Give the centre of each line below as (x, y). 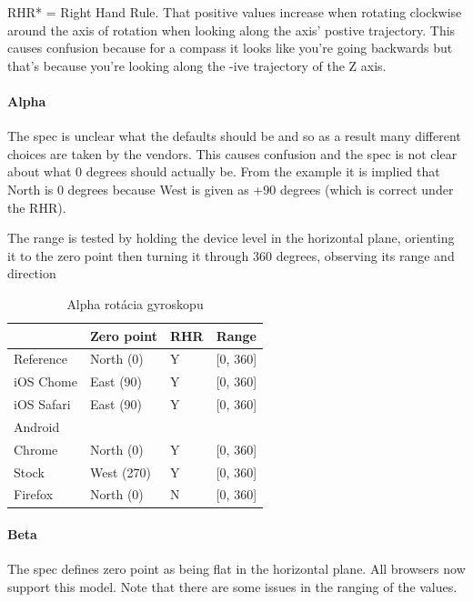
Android (37, 426)
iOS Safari (42, 404)
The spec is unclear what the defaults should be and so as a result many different (234, 136)
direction (32, 273)
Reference (40, 359)
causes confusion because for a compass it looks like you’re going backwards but (230, 48)
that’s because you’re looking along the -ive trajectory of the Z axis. (197, 65)
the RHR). (37, 207)
